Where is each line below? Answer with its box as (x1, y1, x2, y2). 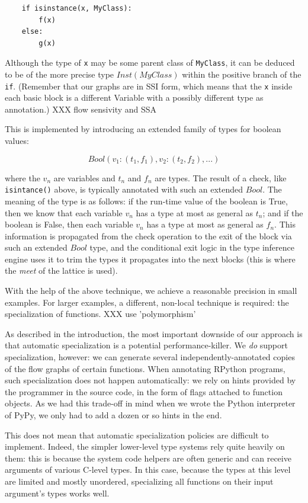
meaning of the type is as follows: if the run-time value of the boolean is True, (5, 194, 288, 207)
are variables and (53, 171, 115, 184)
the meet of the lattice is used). (5, 264, 118, 277)
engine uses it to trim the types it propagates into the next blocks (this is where (5, 252, 296, 265)
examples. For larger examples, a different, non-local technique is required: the (5, 296, 289, 308)
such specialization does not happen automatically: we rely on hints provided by (5, 374, 296, 386)
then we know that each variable (5, 206, 123, 219)
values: (5, 134, 29, 147)
